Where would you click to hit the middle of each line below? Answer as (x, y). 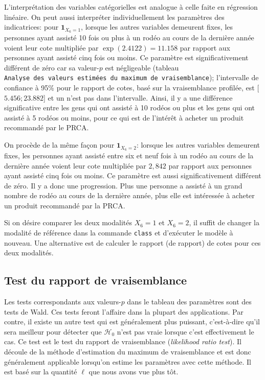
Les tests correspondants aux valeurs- (63, 302)
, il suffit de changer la (224, 222)
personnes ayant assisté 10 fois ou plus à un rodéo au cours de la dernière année (129, 38)
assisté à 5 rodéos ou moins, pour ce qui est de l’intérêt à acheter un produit (124, 117)
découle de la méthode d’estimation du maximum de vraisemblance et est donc (128, 352)
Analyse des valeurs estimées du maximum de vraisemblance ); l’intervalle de (131, 77)
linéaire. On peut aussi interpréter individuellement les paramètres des (114, 17)
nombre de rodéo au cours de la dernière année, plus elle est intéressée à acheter (129, 195)
